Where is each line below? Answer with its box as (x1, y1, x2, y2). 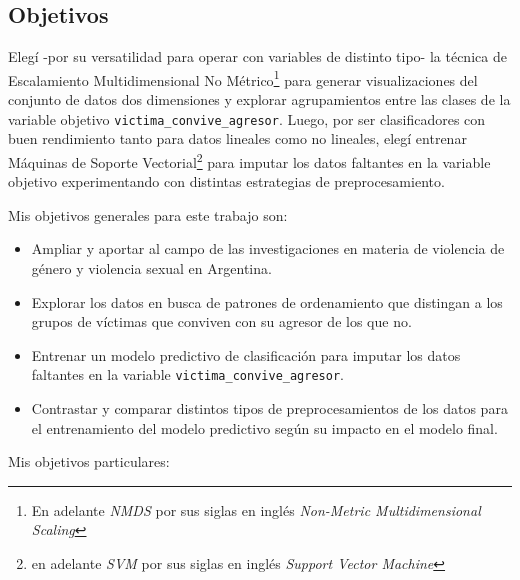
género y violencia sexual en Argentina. (31, 257, 272, 278)
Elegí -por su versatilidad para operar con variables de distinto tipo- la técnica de (8, 46, 507, 67)
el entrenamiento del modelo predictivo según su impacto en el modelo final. (31, 417, 498, 438)
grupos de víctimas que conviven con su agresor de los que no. (31, 311, 412, 332)
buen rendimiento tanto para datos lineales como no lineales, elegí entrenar (8, 128, 467, 149)
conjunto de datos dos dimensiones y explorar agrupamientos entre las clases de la (8, 89, 511, 110)
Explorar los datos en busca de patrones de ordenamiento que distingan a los (31, 291, 503, 312)
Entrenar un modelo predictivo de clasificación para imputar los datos (31, 344, 461, 365)
